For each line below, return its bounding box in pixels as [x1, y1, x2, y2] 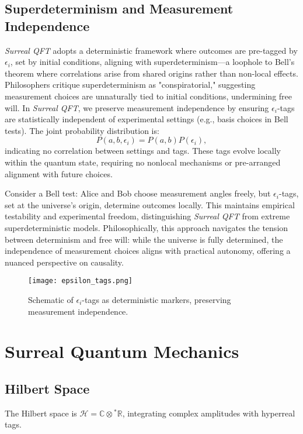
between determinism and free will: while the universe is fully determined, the [5, 233, 283, 245]
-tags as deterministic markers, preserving [82, 293, 231, 305]
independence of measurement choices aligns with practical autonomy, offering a [5, 244, 291, 257]
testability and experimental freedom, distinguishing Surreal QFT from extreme [5, 210, 290, 222]
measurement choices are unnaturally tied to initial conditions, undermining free [5, 89, 292, 102]
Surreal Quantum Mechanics [5, 339, 239, 363]
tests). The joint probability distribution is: [5, 124, 159, 136]
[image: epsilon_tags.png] [28, 277, 133, 285]
